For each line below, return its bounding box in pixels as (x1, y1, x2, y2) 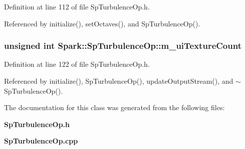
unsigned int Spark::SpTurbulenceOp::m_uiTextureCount (4, 39, 241, 52)
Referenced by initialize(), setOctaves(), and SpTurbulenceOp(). (4, 18, 200, 28)
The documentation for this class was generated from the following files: (4, 102, 225, 113)
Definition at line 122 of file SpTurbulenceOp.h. (4, 59, 150, 69)
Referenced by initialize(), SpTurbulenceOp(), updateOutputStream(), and (4, 76, 233, 86)
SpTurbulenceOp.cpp (4, 136, 78, 146)
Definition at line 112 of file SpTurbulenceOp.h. (4, 1, 150, 11)
